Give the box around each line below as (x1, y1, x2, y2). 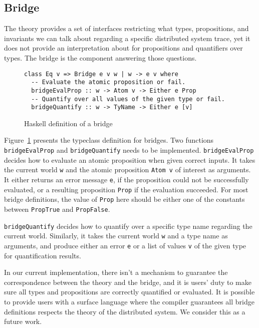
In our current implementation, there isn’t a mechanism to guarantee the (4, 267, 228, 277)
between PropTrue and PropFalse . (4, 203, 110, 214)
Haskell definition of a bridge (24, 118, 113, 128)
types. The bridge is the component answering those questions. (4, 52, 197, 63)
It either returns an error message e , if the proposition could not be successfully (4, 174, 249, 184)
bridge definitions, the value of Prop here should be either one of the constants (4, 194, 245, 204)
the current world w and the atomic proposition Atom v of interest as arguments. (4, 164, 251, 175)
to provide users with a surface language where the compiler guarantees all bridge (4, 296, 254, 306)
